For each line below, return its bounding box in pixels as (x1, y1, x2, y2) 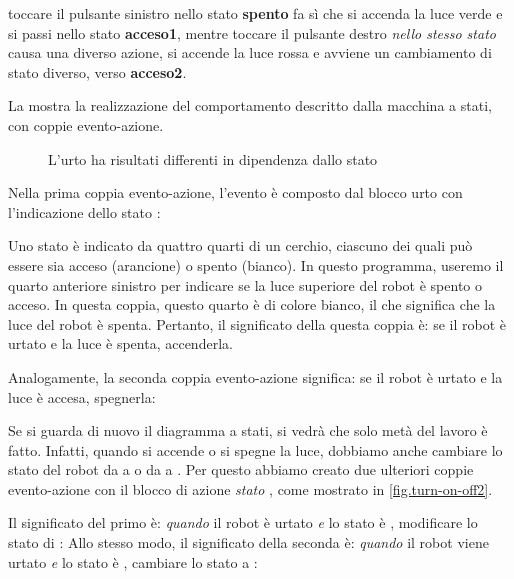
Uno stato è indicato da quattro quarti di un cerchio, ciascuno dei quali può (8, 235, 473, 256)
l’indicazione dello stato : (8, 201, 161, 222)
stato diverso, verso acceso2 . (8, 61, 187, 82)
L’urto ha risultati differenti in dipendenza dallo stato (48, 148, 378, 169)
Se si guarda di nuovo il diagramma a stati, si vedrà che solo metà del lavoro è (8, 420, 488, 441)
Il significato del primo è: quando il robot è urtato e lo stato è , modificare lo (8, 512, 478, 533)
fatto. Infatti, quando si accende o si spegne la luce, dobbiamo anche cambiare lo (8, 439, 503, 460)
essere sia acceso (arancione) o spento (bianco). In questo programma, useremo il (8, 254, 504, 275)
